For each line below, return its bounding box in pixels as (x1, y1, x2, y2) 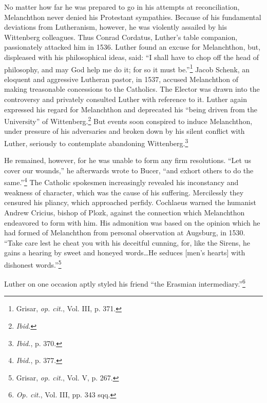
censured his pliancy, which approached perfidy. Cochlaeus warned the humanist (4, 197, 256, 208)
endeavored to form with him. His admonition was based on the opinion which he (4, 217, 260, 228)
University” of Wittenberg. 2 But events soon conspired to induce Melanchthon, (4, 114, 253, 126)
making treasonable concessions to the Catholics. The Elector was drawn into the (4, 84, 260, 94)
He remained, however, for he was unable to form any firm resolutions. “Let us (4, 155, 251, 166)
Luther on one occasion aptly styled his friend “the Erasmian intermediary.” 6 (4, 277, 245, 289)
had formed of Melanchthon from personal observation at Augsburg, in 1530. (4, 227, 245, 238)
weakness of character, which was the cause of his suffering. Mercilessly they (4, 187, 244, 197)
